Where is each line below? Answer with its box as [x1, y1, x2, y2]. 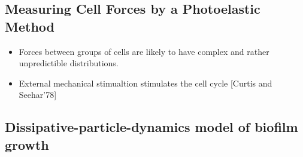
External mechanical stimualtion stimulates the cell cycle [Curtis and [19, 76, 272, 89]
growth [5, 135, 49, 153]
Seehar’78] [19, 88, 57, 101]
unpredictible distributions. [19, 57, 119, 69]
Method [5, 17, 54, 35]
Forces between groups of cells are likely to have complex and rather [19, 45, 269, 57]
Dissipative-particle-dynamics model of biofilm [5, 118, 298, 136]
